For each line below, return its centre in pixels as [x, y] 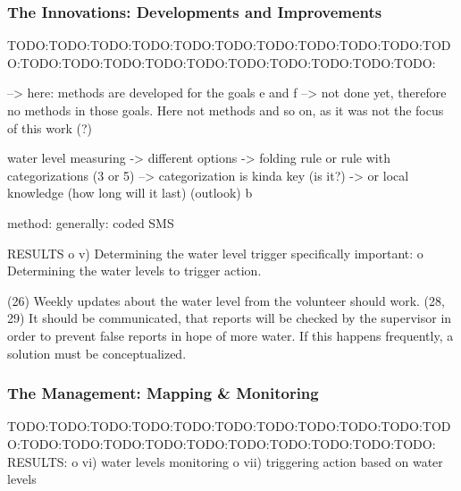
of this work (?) [50, 127]
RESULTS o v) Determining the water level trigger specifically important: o [215, 253]
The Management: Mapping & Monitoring [163, 393]
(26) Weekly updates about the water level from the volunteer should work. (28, [226, 300]
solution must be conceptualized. [97, 353]
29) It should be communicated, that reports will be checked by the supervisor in [230, 318]
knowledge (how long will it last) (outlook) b [130, 193]
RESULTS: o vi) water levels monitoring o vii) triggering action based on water [225, 461]
